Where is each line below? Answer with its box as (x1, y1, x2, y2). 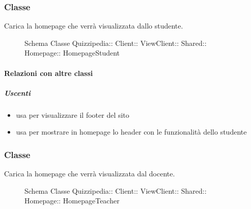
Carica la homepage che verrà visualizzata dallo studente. (4, 20, 183, 31)
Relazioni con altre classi (4, 67, 93, 78)
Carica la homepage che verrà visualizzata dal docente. (4, 168, 175, 179)
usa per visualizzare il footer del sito (16, 109, 129, 120)
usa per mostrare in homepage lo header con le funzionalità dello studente (16, 126, 247, 137)
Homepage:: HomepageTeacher (24, 195, 120, 206)
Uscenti (4, 87, 31, 98)
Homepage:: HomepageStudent (24, 47, 120, 58)
